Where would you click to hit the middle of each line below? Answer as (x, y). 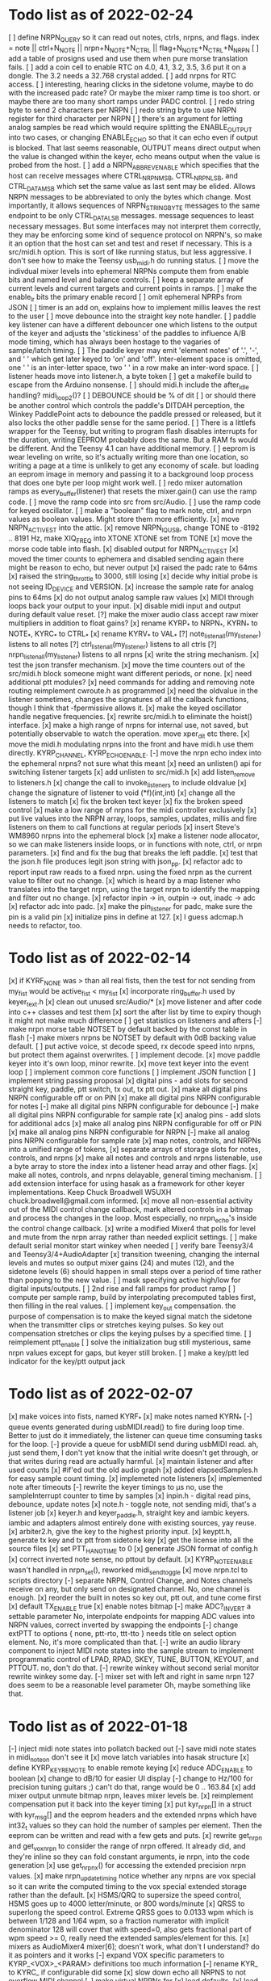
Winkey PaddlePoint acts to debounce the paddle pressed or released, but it (135, 414)
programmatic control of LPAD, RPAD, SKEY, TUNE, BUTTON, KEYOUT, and (134, 1659)
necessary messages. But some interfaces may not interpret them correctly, (135, 226)
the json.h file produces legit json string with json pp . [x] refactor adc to (126, 862)
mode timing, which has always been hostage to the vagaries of (115, 342)
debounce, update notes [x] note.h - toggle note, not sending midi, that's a (132, 1504)
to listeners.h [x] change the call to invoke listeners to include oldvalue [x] (128, 783)
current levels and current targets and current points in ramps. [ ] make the (133, 288)
